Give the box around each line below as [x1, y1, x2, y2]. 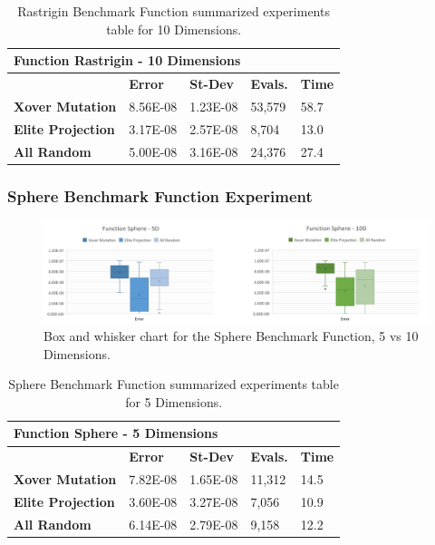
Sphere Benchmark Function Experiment [7, 184, 313, 207]
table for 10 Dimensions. [106, 19, 242, 38]
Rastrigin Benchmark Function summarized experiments [17, 2, 330, 20]
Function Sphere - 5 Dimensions [14, 423, 218, 443]
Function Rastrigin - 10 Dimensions [14, 51, 241, 70]
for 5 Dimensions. [125, 392, 223, 411]
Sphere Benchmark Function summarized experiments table [8, 375, 339, 394]
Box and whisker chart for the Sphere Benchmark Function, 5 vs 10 [43, 326, 419, 345]
